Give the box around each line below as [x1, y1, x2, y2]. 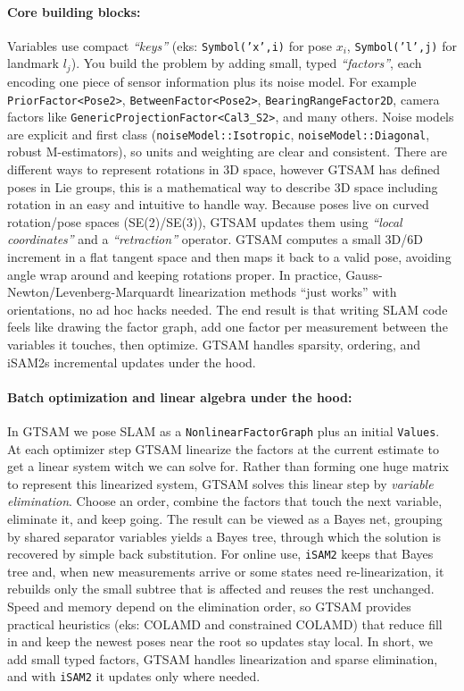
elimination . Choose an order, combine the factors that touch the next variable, [7, 492, 443, 510]
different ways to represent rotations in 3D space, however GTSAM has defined [7, 160, 441, 179]
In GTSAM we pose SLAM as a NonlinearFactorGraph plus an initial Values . [7, 421, 440, 440]
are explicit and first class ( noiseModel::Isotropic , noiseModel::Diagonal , [7, 124, 430, 143]
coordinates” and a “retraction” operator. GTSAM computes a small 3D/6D [7, 230, 423, 249]
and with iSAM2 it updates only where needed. [7, 667, 261, 686]
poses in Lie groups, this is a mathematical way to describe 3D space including [7, 177, 438, 196]
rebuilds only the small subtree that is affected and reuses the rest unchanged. [7, 579, 435, 598]
